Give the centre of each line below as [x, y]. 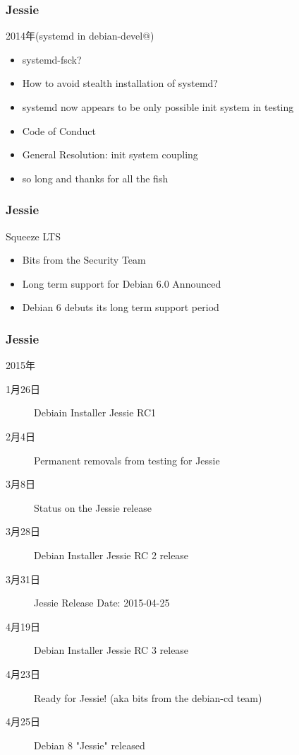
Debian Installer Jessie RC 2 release [111, 555]
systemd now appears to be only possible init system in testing [158, 107]
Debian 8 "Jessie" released [90, 745]
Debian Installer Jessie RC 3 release [111, 650]
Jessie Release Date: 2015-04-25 [102, 603]
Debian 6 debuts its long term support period [121, 307]
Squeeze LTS [33, 236]
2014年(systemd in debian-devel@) [80, 36]
